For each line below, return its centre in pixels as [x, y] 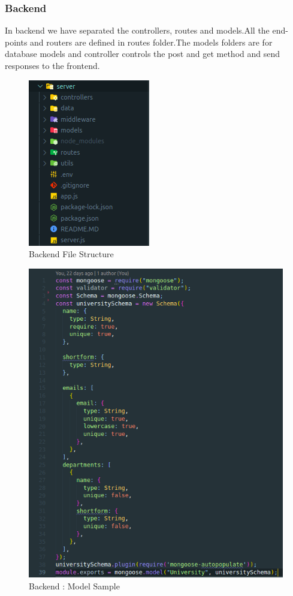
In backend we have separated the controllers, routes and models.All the [137, 30]
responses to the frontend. [52, 65]
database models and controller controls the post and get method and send [143, 54]
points [16, 42]
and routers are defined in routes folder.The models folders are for [151, 42]
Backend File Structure [71, 254]
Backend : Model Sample [74, 586]
